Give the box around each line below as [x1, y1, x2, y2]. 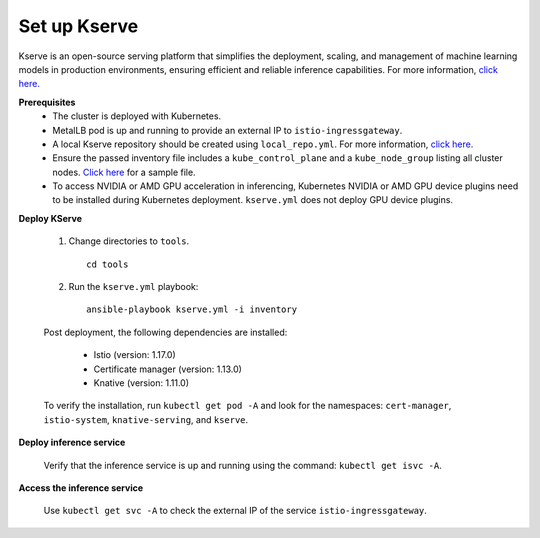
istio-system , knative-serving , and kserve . [43, 413, 249, 425]
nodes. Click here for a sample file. [52, 166, 196, 178]
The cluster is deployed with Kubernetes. [52, 110, 222, 122]
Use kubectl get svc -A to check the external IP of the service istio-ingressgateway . [43, 505, 427, 517]
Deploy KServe [18, 212, 82, 224]
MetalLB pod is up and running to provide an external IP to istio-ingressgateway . [52, 124, 403, 136]
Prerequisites [18, 96, 76, 108]
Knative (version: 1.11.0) [93, 376, 190, 389]
